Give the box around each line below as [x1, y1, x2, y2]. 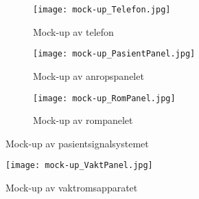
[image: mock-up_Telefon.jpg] [33, 5, 171, 14]
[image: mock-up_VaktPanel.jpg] [5, 160, 153, 171]
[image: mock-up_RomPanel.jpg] [33, 93, 176, 103]
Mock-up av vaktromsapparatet [5, 180, 138, 194]
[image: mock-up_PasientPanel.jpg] [33, 49, 196, 59]
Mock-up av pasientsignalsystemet [5, 136, 149, 150]
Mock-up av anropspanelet [33, 68, 144, 83]
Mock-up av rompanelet [33, 113, 133, 127]
